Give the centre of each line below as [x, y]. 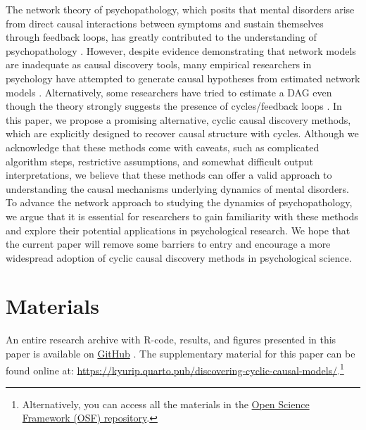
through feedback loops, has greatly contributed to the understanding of [161, 37]
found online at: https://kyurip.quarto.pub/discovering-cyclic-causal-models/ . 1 [175, 369]
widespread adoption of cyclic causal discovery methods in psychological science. [179, 257]
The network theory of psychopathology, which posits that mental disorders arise [180, 9]
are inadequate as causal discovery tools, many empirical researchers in [159, 64]
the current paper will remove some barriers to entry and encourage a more [168, 244]
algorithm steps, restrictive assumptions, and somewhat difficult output [159, 161]
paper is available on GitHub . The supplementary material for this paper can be [181, 353]
